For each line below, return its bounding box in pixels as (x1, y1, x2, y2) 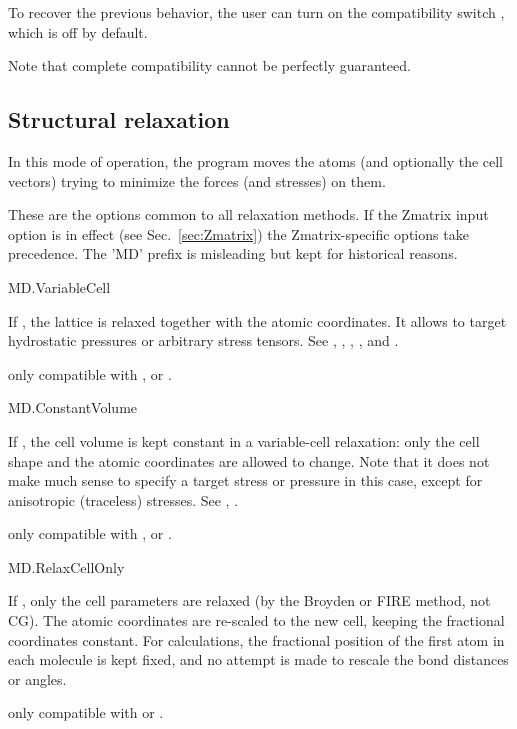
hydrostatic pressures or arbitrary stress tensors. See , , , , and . (8, 330, 399, 351)
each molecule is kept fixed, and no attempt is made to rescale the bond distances (8, 649, 509, 670)
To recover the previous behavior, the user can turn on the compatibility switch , (8, 2, 505, 22)
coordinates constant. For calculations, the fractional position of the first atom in (8, 629, 505, 650)
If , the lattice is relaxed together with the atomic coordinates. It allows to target (8, 310, 507, 331)
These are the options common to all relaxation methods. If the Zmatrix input (8, 204, 489, 225)
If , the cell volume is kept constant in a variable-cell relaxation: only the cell (8, 430, 480, 451)
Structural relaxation (8, 104, 230, 135)
